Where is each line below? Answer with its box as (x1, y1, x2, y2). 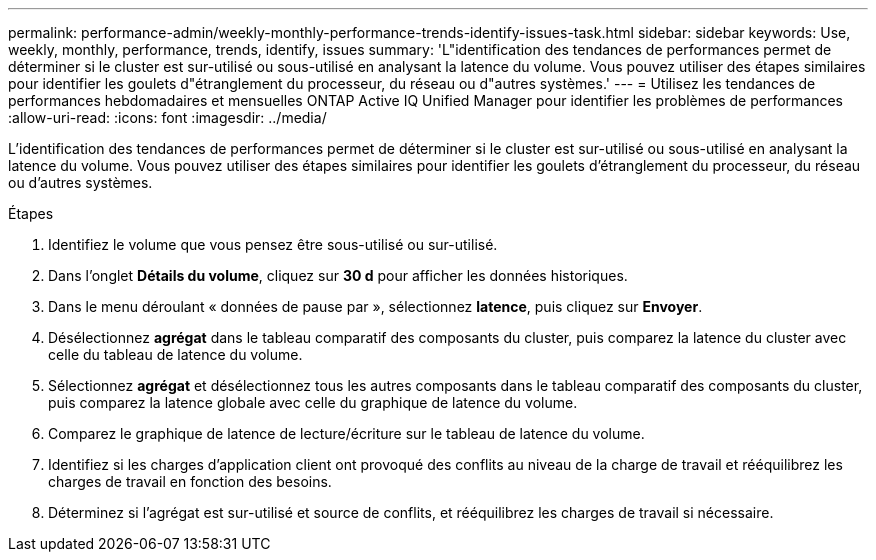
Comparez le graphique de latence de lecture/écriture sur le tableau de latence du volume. (48, 425, 645, 442)
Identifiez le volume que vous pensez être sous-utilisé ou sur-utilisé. (48, 236, 498, 253)
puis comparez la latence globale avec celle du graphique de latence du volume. (48, 394, 578, 411)
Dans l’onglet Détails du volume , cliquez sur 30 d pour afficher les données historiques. (48, 267, 628, 284)
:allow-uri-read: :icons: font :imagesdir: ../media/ (8, 109, 327, 126)
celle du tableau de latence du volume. (48, 346, 303, 363)
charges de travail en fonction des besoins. (48, 473, 332, 490)
